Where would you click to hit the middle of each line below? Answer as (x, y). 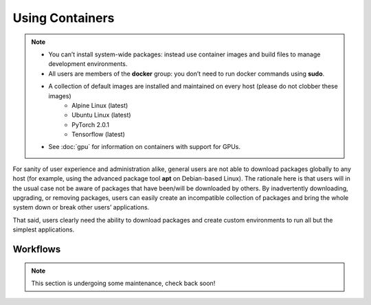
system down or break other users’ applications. (81, 207)
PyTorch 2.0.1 (91, 124)
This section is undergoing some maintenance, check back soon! (123, 283)
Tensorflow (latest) (98, 135)
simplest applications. (44, 229)
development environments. (88, 64)
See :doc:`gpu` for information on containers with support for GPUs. (144, 147)
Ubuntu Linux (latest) (101, 115)
